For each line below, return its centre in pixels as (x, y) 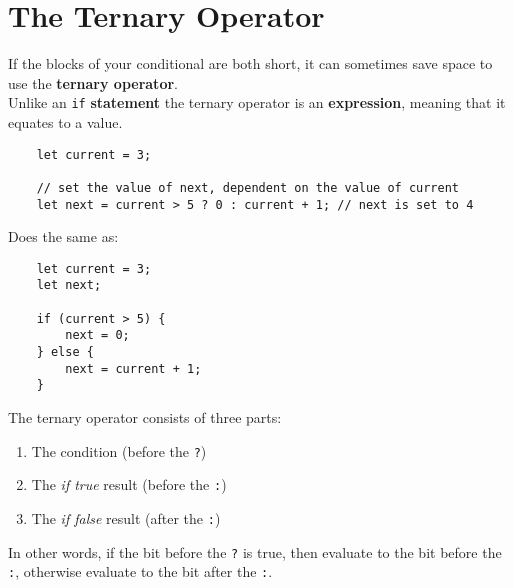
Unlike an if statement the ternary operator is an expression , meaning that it (257, 102)
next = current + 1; (133, 368)
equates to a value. (65, 121)
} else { (65, 352)
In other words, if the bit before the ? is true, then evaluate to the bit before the (255, 551)
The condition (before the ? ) (119, 450)
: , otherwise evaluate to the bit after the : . (140, 571)
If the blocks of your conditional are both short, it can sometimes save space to (250, 63)
